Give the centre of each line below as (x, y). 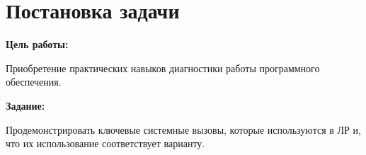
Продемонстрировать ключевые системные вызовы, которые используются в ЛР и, (183, 129)
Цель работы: (37, 44)
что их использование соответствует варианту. (105, 143)
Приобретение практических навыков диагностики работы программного (163, 68)
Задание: (25, 105)
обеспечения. (34, 82)
